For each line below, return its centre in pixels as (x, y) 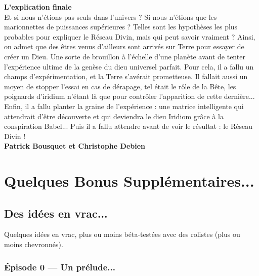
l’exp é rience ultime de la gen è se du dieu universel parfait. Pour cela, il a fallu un (129, 66)
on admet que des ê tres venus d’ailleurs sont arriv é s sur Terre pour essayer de (124, 46)
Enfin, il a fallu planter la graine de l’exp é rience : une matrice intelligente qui (124, 106)
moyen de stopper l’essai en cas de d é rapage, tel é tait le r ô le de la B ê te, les (120, 86)
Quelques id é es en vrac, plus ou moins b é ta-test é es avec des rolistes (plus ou (122, 234)
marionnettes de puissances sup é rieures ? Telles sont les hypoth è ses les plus (121, 27)
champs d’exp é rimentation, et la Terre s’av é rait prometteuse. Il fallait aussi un (126, 76)
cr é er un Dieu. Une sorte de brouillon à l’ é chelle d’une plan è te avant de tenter (125, 56)
